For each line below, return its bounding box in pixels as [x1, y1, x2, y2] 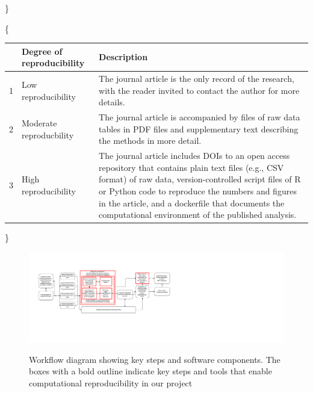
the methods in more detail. [99, 134, 202, 147]
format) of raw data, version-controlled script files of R [99, 173, 301, 185]
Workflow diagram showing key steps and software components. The [29, 353, 280, 365]
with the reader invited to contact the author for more [99, 84, 300, 96]
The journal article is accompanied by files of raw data [99, 111, 300, 123]
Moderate [22, 116, 57, 129]
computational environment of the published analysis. [99, 208, 297, 221]
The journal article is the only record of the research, [99, 72, 294, 85]
